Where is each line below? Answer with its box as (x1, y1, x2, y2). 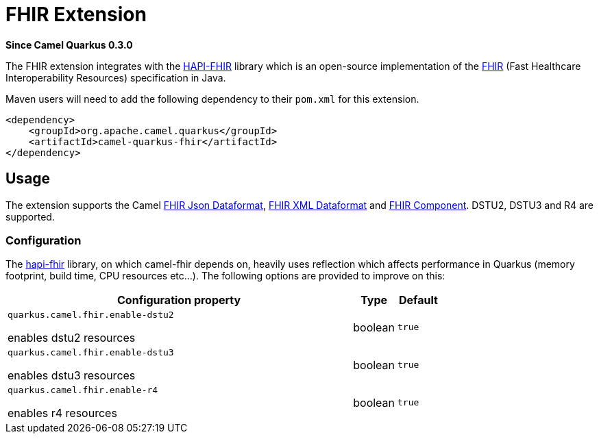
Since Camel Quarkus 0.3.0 (5, 38, 133, 51)
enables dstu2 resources (8, 331, 136, 345)
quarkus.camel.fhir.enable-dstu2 (8, 310, 174, 321)
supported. (5, 210, 55, 223)
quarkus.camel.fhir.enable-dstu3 (8, 347, 174, 358)
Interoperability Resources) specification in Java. (5, 71, 226, 84)
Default (399, 293, 438, 308)
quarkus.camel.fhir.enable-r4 (8, 385, 158, 396)
